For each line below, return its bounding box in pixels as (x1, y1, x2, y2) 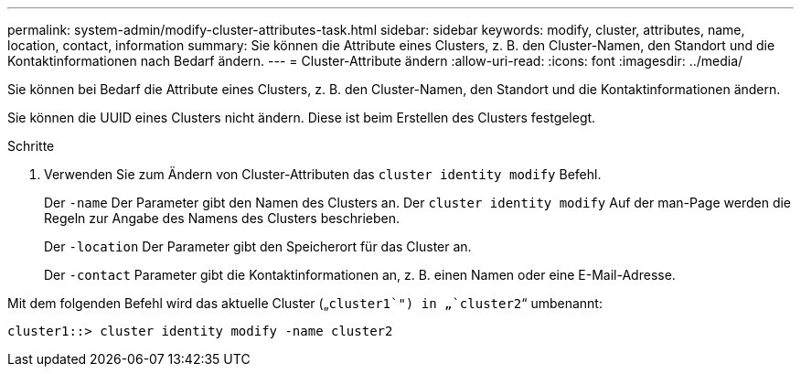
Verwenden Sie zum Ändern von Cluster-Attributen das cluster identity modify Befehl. (44, 166, 602, 182)
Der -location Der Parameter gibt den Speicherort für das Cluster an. (44, 239, 472, 254)
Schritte (7, 138, 55, 154)
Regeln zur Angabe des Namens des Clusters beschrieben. (44, 210, 400, 226)
